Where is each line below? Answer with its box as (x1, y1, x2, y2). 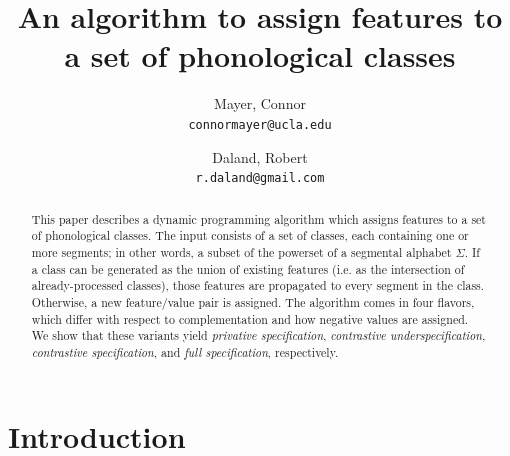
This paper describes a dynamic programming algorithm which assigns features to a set (31, 210, 486, 227)
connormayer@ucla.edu (188, 117, 332, 132)
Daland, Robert (212, 146, 308, 167)
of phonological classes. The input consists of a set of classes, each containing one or (31, 227, 469, 244)
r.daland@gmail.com (195, 171, 325, 186)
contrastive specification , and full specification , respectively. (31, 343, 339, 360)
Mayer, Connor (214, 93, 306, 114)
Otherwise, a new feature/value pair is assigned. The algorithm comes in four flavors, (31, 293, 475, 310)
